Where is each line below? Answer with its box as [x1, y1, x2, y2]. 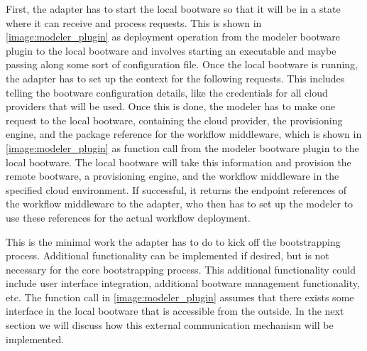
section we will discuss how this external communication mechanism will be [6, 318, 334, 333]
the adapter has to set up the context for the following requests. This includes [6, 70, 345, 85]
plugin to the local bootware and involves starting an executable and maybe [6, 43, 336, 58]
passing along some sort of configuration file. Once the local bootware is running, [6, 57, 358, 72]
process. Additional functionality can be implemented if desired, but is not [6, 248, 329, 263]
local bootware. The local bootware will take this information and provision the [6, 154, 351, 169]
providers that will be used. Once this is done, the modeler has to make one [6, 99, 336, 114]
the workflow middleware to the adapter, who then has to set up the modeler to [6, 196, 354, 211]
